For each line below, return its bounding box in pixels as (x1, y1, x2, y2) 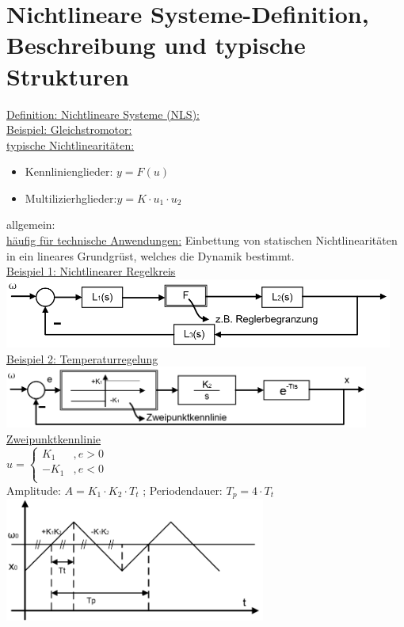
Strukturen (6, 59, 129, 92)
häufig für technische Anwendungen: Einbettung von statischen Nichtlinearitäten (6, 232, 398, 249)
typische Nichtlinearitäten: (6, 136, 135, 153)
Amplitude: (6, 481, 61, 498)
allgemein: (6, 216, 55, 233)
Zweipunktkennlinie (6, 430, 101, 446)
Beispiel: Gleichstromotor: (6, 121, 132, 138)
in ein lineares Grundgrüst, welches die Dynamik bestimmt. (6, 247, 295, 264)
